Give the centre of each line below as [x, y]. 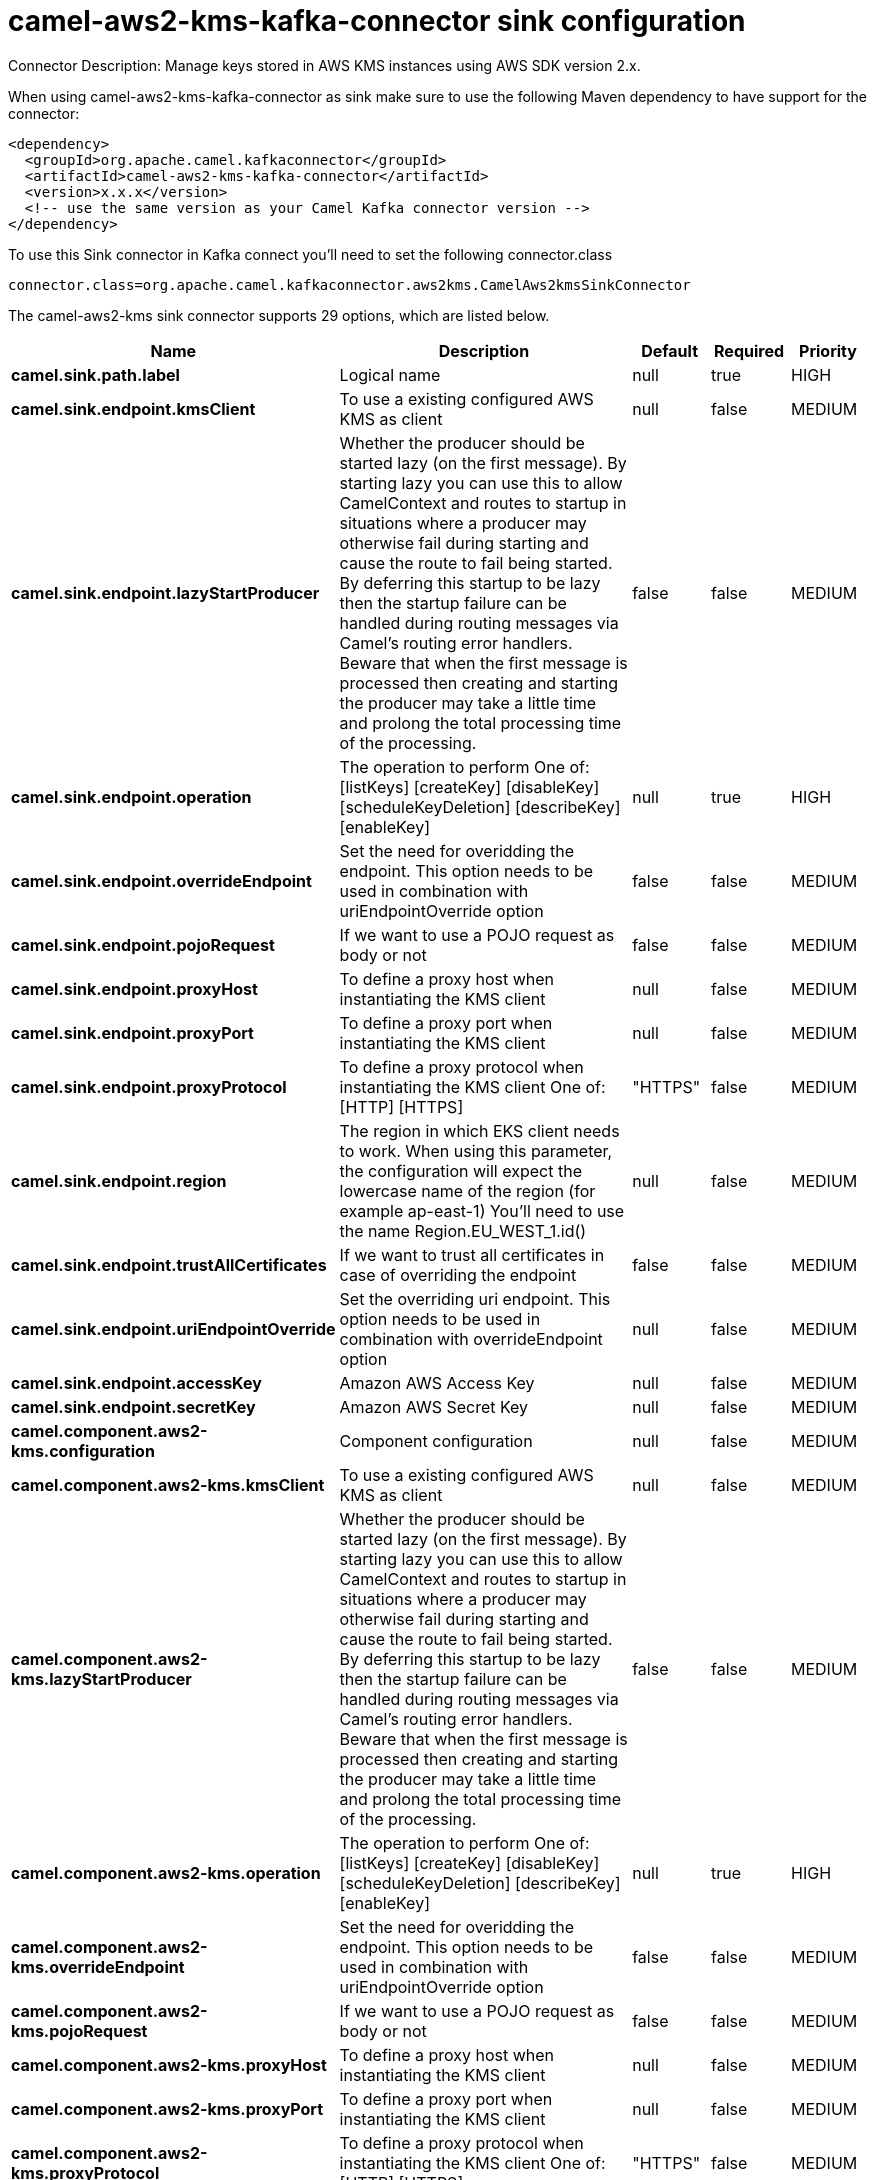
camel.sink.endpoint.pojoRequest [143, 944]
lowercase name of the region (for [467, 1190]
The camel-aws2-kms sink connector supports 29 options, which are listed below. [279, 315]
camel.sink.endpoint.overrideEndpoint [161, 880]
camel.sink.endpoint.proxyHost [134, 988]
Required [749, 350]
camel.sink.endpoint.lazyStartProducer [165, 592]
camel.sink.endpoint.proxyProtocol [149, 1086]
